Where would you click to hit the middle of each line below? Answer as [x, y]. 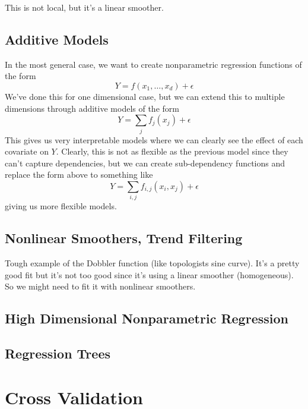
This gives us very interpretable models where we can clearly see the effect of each [154, 139]
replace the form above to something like [79, 174]
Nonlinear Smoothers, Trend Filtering [124, 238]
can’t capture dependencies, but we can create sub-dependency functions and [145, 163]
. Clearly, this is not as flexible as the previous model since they [172, 151]
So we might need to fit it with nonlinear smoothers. [100, 286]
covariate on [27, 151]
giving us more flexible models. [61, 206]
